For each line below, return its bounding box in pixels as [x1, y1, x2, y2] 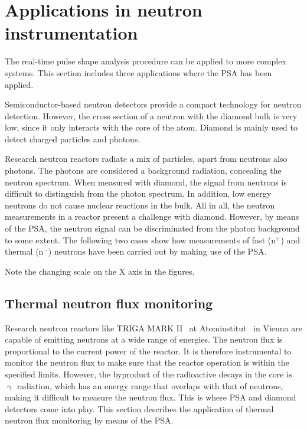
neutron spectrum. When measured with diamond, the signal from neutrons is [5, 175, 287, 188]
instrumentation [5, 21, 138, 45]
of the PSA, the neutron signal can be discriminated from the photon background [5, 222, 300, 234]
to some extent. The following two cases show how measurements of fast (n [5, 233, 276, 246]
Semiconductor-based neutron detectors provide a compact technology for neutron [5, 98, 302, 110]
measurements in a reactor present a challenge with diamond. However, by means [5, 210, 299, 223]
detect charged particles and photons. [5, 132, 141, 145]
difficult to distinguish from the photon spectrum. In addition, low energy [5, 187, 272, 200]
